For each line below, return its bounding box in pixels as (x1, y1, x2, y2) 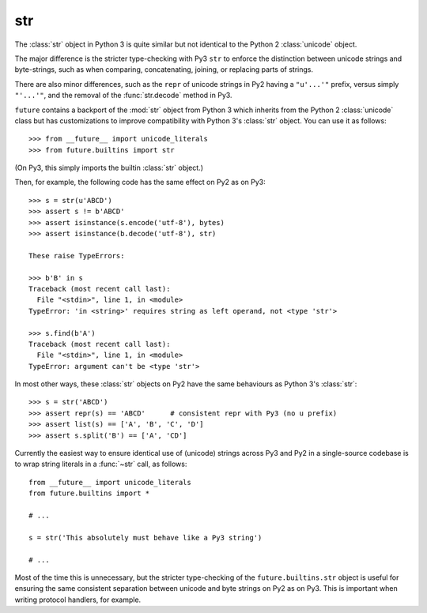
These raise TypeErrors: (28, 251, 125, 260)
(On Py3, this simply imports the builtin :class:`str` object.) (14, 163, 203, 173)
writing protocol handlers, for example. (14, 595, 142, 604)
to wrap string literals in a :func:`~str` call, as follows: (14, 459, 187, 469)
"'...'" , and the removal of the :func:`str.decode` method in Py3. (14, 91, 232, 100)
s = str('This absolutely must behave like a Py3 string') (28, 533, 263, 542)
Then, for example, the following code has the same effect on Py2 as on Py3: (14, 178, 266, 187)
